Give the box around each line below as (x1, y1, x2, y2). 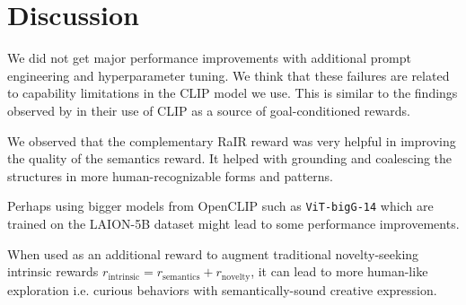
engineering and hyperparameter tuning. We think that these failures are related (7, 65, 450, 84)
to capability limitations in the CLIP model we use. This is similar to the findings (7, 83, 458, 102)
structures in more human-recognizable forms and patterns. (7, 166, 333, 185)
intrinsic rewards (7, 262, 99, 281)
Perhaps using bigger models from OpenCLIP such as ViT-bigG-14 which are (7, 196, 434, 215)
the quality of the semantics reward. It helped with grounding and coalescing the (7, 149, 453, 168)
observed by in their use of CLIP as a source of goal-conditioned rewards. (7, 100, 410, 119)
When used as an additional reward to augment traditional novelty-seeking (7, 244, 419, 263)
